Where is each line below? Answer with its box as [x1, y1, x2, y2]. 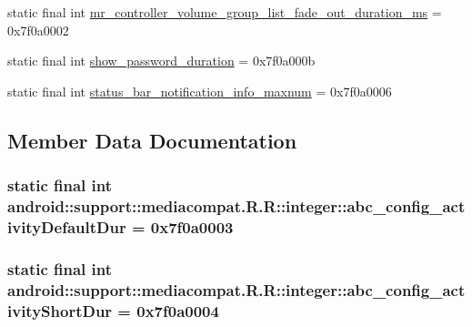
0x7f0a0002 [7, 20, 69, 39]
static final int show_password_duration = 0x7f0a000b [7, 51, 316, 70]
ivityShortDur [7, 299, 113, 322]
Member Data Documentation [7, 126, 297, 154]
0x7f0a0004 [136, 299, 219, 322]
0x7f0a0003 [150, 215, 234, 238]
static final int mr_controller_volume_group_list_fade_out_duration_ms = [7, 3, 442, 21]
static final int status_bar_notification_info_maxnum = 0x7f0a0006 [7, 81, 392, 100]
